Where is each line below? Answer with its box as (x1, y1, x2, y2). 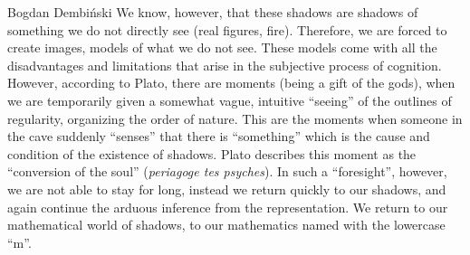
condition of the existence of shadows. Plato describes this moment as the (7, 144, 417, 163)
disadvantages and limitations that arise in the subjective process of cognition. (7, 55, 442, 74)
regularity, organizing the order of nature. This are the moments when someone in (7, 109, 463, 127)
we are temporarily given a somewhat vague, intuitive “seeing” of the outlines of (7, 90, 452, 109)
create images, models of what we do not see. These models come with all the (7, 38, 437, 57)
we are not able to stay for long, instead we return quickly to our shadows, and (7, 179, 446, 198)
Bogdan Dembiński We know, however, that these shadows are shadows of (7, 3, 418, 21)
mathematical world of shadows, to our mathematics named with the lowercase (7, 215, 446, 234)
